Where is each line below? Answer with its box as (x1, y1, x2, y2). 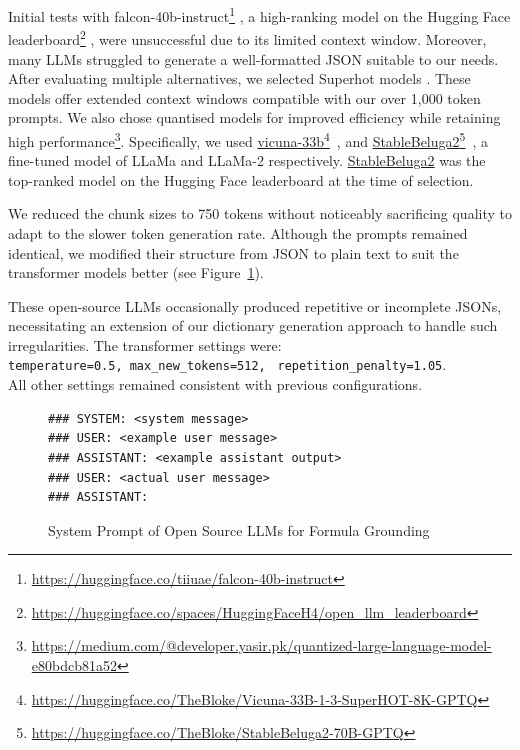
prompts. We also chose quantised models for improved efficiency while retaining (8, 107, 501, 128)
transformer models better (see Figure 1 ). (8, 262, 264, 283)
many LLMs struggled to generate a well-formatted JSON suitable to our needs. (8, 48, 499, 69)
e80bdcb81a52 (31, 655, 117, 676)
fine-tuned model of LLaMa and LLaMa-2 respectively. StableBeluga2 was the (8, 150, 486, 171)
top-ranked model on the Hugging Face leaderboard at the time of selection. (8, 169, 474, 190)
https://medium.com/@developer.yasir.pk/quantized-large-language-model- (31, 635, 492, 656)
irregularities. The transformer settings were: (8, 334, 282, 355)
